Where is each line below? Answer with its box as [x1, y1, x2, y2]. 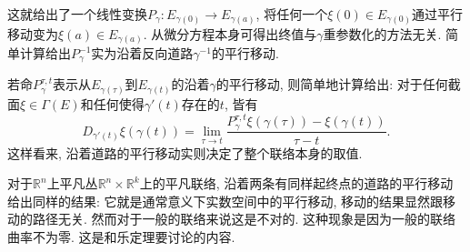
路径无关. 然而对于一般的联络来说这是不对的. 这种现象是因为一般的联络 [32, 209, 456, 228]
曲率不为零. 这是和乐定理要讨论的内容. [7, 227, 235, 246]
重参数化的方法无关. [323, 24, 442, 43]
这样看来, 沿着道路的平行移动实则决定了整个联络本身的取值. [7, 143, 363, 162]
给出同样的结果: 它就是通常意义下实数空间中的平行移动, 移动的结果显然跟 [7, 191, 444, 210]
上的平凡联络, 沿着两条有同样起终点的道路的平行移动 [139, 174, 454, 193]
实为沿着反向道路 [91, 44, 194, 63]
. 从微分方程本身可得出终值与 [143, 24, 317, 43]
